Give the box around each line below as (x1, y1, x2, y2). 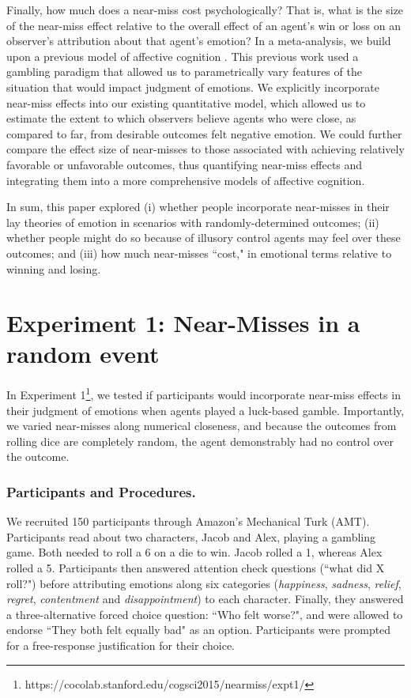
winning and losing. (6, 260, 101, 277)
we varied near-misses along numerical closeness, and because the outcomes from (6, 417, 397, 434)
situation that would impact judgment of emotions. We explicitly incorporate (6, 78, 379, 95)
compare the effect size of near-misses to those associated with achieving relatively (6, 141, 405, 157)
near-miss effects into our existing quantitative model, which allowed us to (6, 94, 366, 111)
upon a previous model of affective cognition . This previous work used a (6, 47, 359, 64)
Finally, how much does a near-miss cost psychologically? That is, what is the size (6, 2, 404, 17)
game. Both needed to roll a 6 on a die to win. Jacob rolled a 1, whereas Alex (6, 544, 383, 560)
